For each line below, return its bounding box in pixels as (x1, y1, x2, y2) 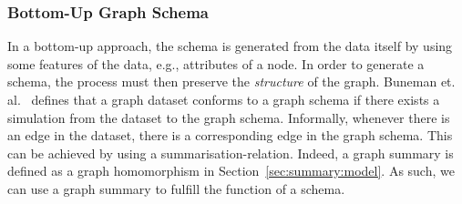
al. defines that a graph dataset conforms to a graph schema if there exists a (7, 90, 440, 108)
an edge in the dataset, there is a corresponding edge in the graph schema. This (7, 126, 453, 145)
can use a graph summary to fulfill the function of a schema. (7, 178, 345, 198)
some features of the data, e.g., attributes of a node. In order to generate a (7, 54, 425, 73)
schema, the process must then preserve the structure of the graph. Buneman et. (7, 72, 456, 91)
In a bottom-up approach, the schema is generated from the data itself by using (7, 36, 453, 56)
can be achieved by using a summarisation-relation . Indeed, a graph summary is (7, 143, 454, 162)
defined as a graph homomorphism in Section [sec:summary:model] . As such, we (7, 161, 455, 180)
